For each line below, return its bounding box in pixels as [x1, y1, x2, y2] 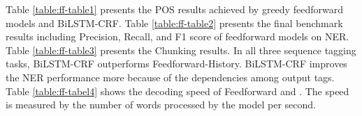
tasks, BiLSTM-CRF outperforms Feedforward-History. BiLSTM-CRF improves [6, 56, 347, 71]
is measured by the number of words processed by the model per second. [6, 97, 316, 112]
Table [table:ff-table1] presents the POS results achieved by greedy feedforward [6, 2, 343, 16]
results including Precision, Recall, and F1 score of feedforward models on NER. [6, 29, 349, 44]
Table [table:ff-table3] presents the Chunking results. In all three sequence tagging [6, 42, 356, 57]
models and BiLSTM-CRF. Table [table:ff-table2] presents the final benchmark [6, 15, 343, 30]
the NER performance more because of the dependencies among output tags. [6, 69, 335, 84]
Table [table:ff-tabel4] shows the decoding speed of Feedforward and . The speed [6, 83, 349, 98]
